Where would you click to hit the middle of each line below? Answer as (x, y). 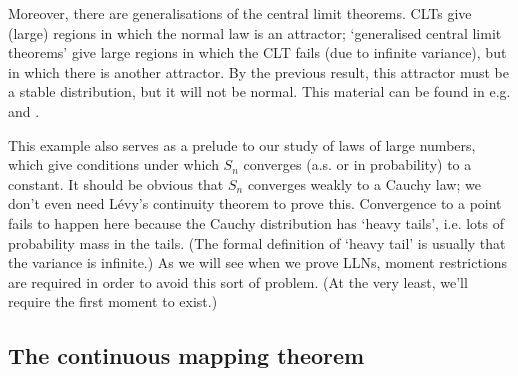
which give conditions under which (113, 164)
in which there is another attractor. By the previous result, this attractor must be (259, 71)
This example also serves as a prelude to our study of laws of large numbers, (242, 144)
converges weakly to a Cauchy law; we (364, 183)
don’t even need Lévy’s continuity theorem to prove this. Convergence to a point (255, 203)
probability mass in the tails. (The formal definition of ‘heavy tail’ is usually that (257, 242)
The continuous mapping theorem (186, 355)
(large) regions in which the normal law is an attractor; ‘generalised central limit (255, 32)
